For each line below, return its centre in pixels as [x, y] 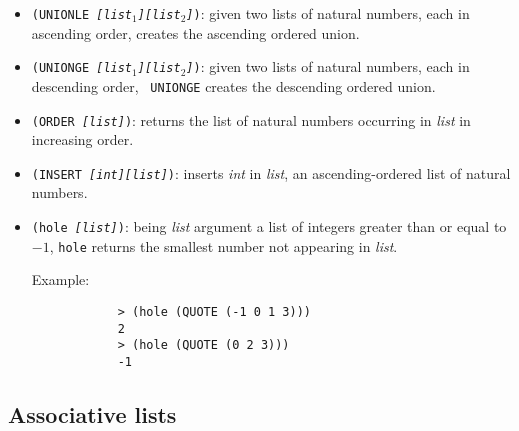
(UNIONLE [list [82, 15]
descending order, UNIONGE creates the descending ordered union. [233, 85]
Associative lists [92, 413]
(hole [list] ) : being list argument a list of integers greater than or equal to [269, 226]
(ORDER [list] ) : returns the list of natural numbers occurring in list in [251, 119]
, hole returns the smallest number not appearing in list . [223, 245]
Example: [60, 279]
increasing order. [82, 139]
